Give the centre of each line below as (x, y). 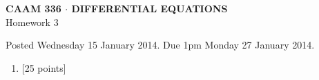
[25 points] (44, 67)
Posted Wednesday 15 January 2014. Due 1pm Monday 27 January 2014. (160, 45)
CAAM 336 (33, 8)
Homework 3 (32, 22)
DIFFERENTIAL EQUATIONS (149, 8)
